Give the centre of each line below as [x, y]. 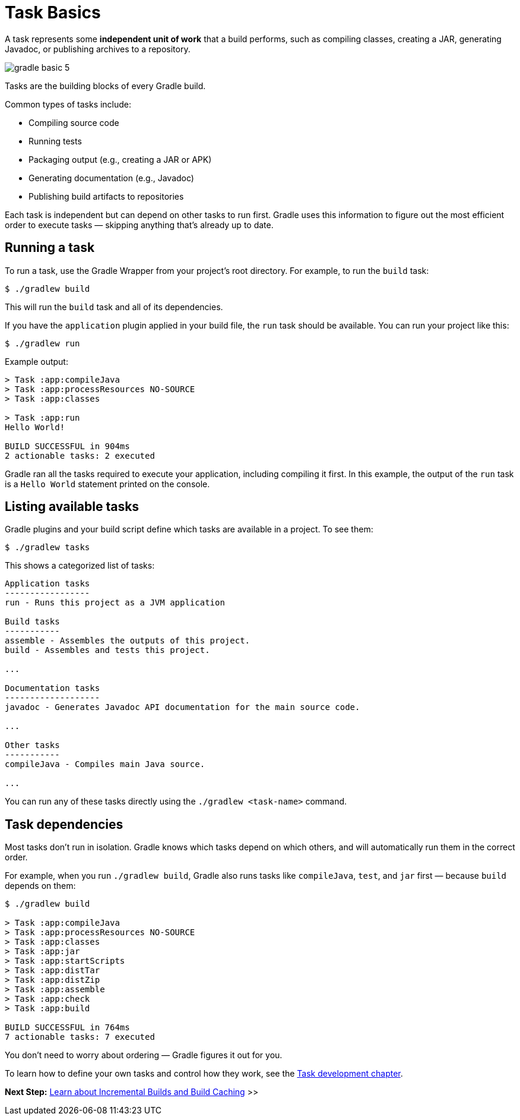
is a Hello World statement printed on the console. [107, 484]
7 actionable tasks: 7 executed [80, 1037]
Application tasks [47, 584]
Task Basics [53, 12]
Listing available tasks [72, 507]
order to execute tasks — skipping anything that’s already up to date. [139, 225]
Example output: [37, 361]
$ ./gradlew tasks [47, 548]
